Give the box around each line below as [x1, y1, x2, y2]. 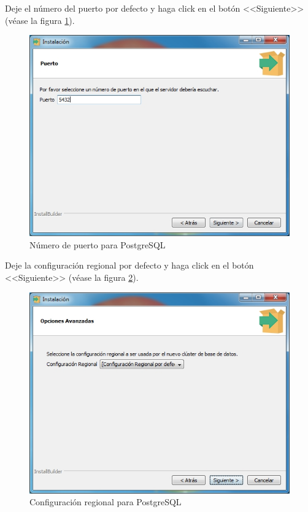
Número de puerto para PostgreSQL [29, 238, 166, 251]
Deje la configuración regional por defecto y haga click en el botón [5, 259, 254, 272]
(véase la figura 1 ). [5, 13, 75, 26]
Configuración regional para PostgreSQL [29, 495, 182, 508]
